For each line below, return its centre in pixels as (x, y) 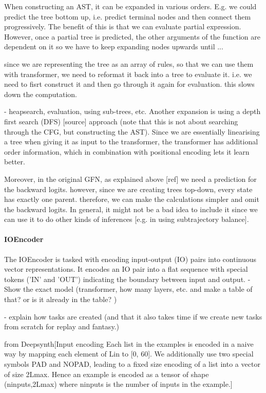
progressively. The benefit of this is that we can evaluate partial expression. (123, 26)
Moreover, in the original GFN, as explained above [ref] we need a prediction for (130, 179)
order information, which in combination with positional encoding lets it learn (127, 151)
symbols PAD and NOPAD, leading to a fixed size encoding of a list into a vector (132, 364)
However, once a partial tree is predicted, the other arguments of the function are (132, 36)
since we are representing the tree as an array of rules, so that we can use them (129, 63)
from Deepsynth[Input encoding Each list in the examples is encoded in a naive (129, 343)
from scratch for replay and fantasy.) (62, 326)
